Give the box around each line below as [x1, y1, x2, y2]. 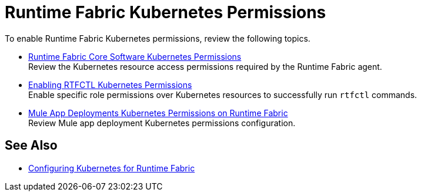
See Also [5, 138, 58, 153]
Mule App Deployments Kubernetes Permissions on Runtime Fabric [28, 107, 288, 118]
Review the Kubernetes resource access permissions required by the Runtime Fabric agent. [28, 61, 382, 72]
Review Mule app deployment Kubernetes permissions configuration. [28, 117, 296, 128]
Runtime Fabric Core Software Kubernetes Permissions [28, 51, 242, 62]
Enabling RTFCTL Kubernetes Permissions [28, 79, 192, 90]
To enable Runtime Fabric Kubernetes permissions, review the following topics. [5, 33, 310, 43]
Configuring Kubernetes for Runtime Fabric [28, 163, 195, 173]
